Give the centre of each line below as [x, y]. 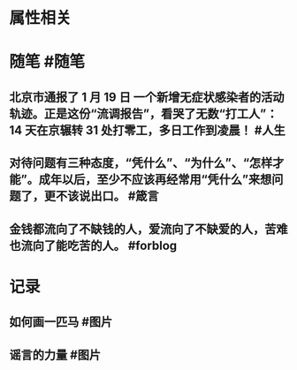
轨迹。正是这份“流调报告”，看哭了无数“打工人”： [144, 113]
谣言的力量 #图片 [55, 355]
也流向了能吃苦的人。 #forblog [93, 245]
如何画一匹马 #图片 [61, 322]
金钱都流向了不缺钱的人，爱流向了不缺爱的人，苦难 [148, 229]
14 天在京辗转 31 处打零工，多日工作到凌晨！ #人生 [147, 130]
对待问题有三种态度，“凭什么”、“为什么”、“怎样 [141, 163]
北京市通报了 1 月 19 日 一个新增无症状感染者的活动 [147, 97]
